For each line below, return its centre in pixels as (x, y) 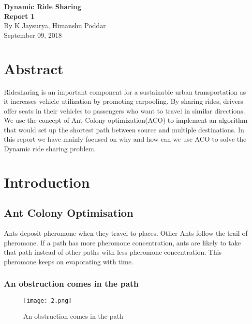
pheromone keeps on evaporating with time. (69, 262)
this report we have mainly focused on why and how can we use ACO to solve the (125, 139)
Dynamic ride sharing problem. (50, 149)
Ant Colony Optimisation (69, 213)
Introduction (47, 182)
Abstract (34, 68)
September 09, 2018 (33, 35)
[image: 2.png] (48, 300)
